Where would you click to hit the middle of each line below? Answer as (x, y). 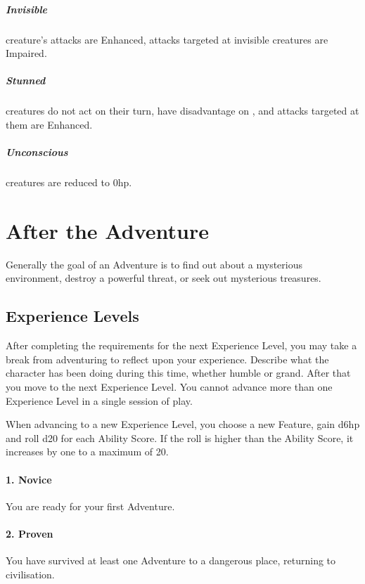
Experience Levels (72, 316)
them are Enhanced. (49, 124)
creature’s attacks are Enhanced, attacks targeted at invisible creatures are (167, 39)
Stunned (26, 80)
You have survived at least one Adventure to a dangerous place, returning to (171, 560)
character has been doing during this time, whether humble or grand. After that (178, 373)
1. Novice (29, 479)
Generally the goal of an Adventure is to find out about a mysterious (154, 264)
